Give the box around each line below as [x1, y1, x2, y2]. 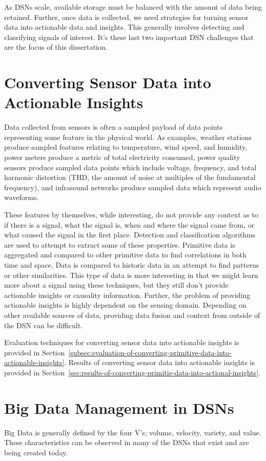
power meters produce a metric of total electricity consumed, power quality [4, 152, 240, 163]
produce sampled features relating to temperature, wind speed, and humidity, [4, 142, 248, 152]
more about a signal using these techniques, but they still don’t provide [4, 279, 229, 290]
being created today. [4, 447, 68, 457]
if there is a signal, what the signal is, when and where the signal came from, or [4, 219, 255, 230]
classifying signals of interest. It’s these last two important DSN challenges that [4, 31, 254, 42]
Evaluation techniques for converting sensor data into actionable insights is [4, 337, 239, 348]
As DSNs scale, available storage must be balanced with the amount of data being [4, 2, 262, 12]
